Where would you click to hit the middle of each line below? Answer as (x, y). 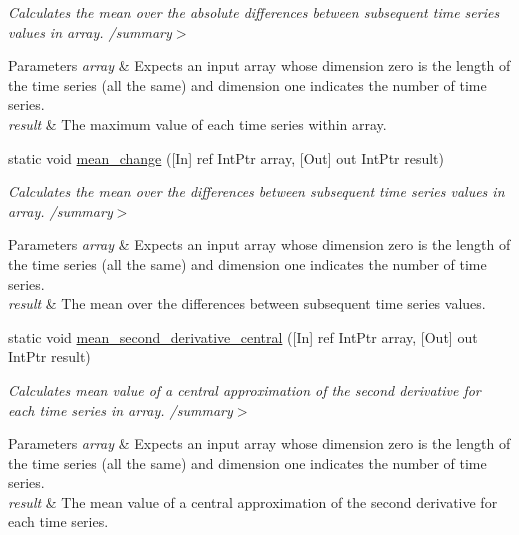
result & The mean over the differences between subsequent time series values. (247, 303)
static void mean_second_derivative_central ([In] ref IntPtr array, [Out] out (243, 336)
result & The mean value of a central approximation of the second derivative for (253, 501)
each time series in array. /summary (120, 409)
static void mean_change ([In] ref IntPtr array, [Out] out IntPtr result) (226, 157)
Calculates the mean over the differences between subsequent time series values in (256, 191)
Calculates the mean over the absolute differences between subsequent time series (254, 12)
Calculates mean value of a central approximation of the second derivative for (244, 389)
